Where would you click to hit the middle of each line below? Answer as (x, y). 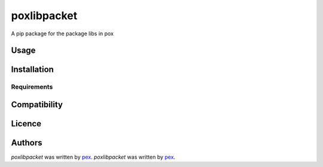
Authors (27, 143)
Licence (26, 124)
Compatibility (37, 104)
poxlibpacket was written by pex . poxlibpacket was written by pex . (93, 157)
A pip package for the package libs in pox (62, 34)
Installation (32, 70)
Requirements (32, 87)
